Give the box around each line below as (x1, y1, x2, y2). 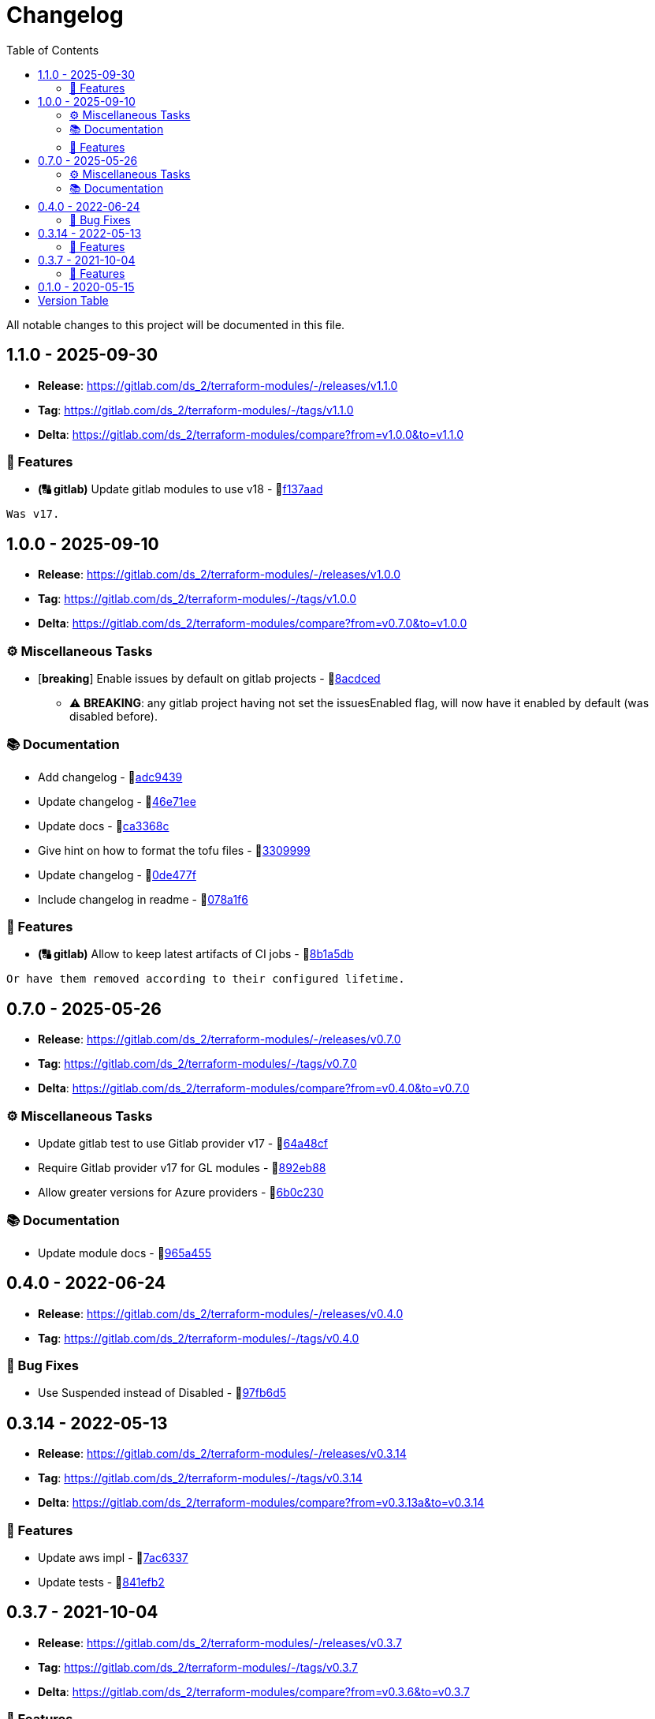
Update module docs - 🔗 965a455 (38, 1245, 212, 1260)
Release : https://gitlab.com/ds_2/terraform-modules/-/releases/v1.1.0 (38, 378, 398, 392)
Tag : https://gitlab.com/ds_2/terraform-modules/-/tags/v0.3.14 (38, 1471, 363, 1485)
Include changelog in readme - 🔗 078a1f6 (38, 892, 248, 906)
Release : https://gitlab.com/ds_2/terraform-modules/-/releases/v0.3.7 (38, 1635, 402, 1650)
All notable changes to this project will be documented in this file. (6, 317, 345, 331)
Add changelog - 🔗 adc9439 (38, 770, 183, 784)
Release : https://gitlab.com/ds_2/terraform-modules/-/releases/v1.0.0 (38, 567, 401, 582)
